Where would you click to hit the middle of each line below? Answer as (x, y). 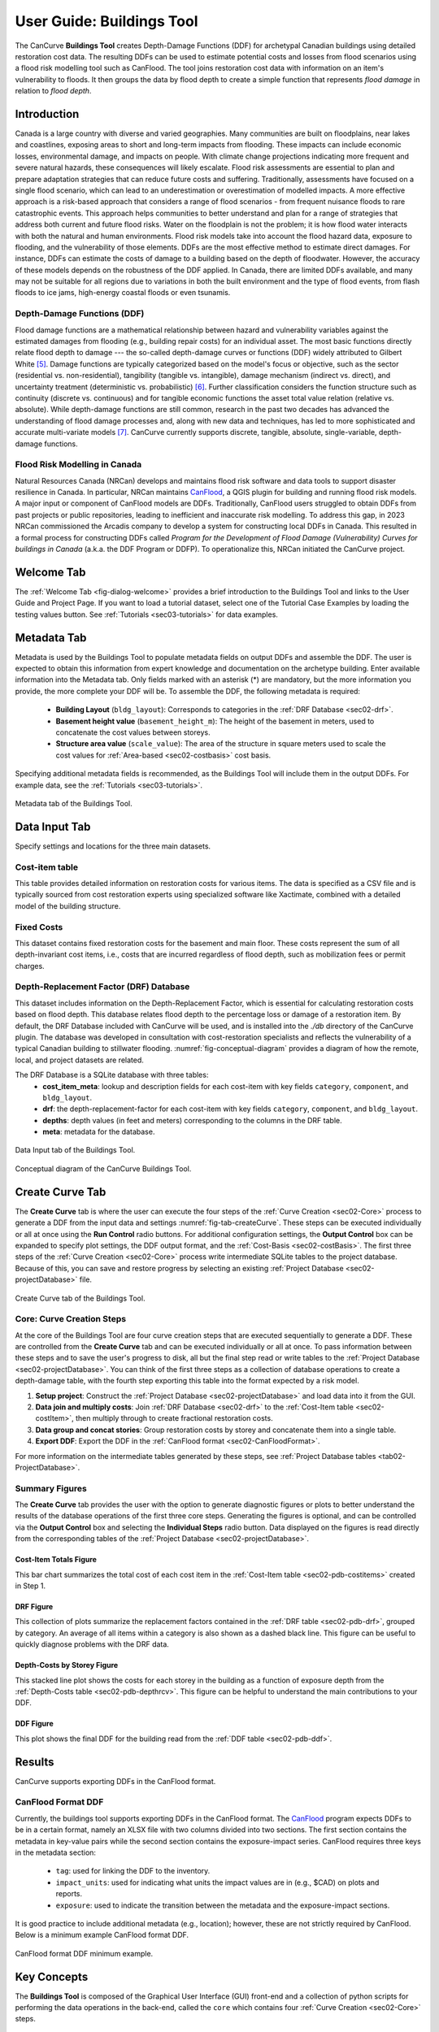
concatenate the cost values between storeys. (133, 732)
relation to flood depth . (53, 91)
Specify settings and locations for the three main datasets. (113, 846)
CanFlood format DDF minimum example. (84, 1953)
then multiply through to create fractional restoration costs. (174, 1418)
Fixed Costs (39, 927)
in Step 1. (30, 1586)
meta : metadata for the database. (99, 1132)
